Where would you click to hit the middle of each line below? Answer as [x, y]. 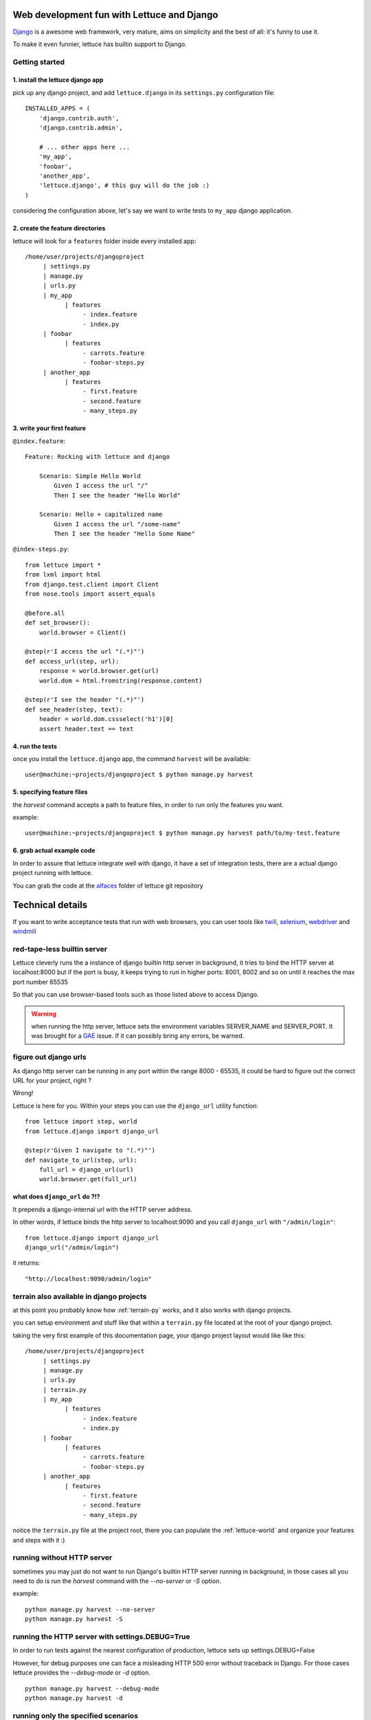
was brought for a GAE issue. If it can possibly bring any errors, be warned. [138, 1036]
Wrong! [23, 1093]
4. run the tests [35, 746]
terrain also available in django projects [80, 1296]
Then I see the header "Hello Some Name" [125, 534]
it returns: [26, 1263]
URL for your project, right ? [52, 1080]
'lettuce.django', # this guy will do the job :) [124, 185]
